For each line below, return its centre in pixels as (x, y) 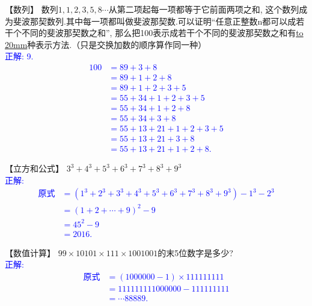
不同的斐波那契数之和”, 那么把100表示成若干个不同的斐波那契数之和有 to (162, 33)
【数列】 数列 (32, 9)
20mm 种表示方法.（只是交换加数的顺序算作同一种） (106, 44)
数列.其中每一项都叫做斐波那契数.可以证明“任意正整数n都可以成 (171, 21)
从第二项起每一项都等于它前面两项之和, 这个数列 (204, 9)
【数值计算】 (30, 252)
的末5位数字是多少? (195, 252)
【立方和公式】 (34, 168)
